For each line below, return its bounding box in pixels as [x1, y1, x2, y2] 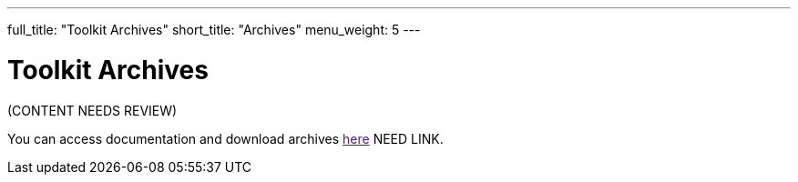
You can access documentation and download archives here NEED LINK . [7, 130, 444, 147]
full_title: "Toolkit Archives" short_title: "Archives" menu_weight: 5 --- [7, 22, 421, 37]
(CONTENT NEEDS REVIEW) [7, 102, 178, 118]
